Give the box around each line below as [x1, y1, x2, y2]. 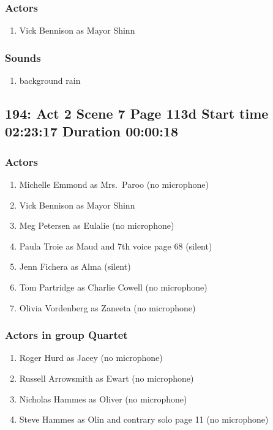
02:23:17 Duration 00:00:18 [5, 122, 178, 141]
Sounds [5, 50, 41, 65]
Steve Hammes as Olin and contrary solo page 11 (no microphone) [19, 413, 269, 426]
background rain [19, 74, 81, 87]
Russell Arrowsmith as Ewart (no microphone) [19, 371, 194, 384]
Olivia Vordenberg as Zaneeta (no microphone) [19, 301, 196, 314]
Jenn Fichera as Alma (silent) [19, 260, 131, 273]
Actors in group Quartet [5, 327, 128, 343]
